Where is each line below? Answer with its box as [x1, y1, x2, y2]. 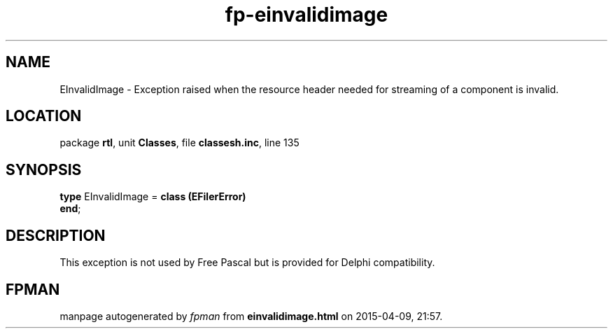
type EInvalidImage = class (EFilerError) [59, 190, 246, 203]
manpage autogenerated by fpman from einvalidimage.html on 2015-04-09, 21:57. [59, 309, 443, 322]
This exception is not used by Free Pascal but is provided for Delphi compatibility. [59, 256, 435, 269]
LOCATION [6, 107, 82, 125]
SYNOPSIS [6, 160, 82, 179]
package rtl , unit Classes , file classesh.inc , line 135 [59, 137, 300, 149]
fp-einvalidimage [225, 3, 388, 27]
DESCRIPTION [6, 226, 106, 244]
